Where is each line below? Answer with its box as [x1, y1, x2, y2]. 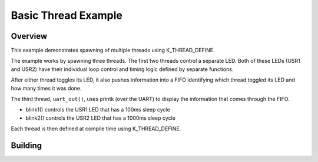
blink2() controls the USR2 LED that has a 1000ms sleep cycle [25, 114, 176, 122]
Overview [11, 31, 48, 41]
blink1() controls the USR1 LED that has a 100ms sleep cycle [25, 106, 170, 113]
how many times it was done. [11, 85, 82, 92]
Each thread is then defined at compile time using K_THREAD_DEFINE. [11, 125, 181, 132]
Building [11, 141, 42, 150]
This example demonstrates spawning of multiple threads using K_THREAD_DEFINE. [11, 47, 215, 54]
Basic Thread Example [11, 9, 123, 22]
